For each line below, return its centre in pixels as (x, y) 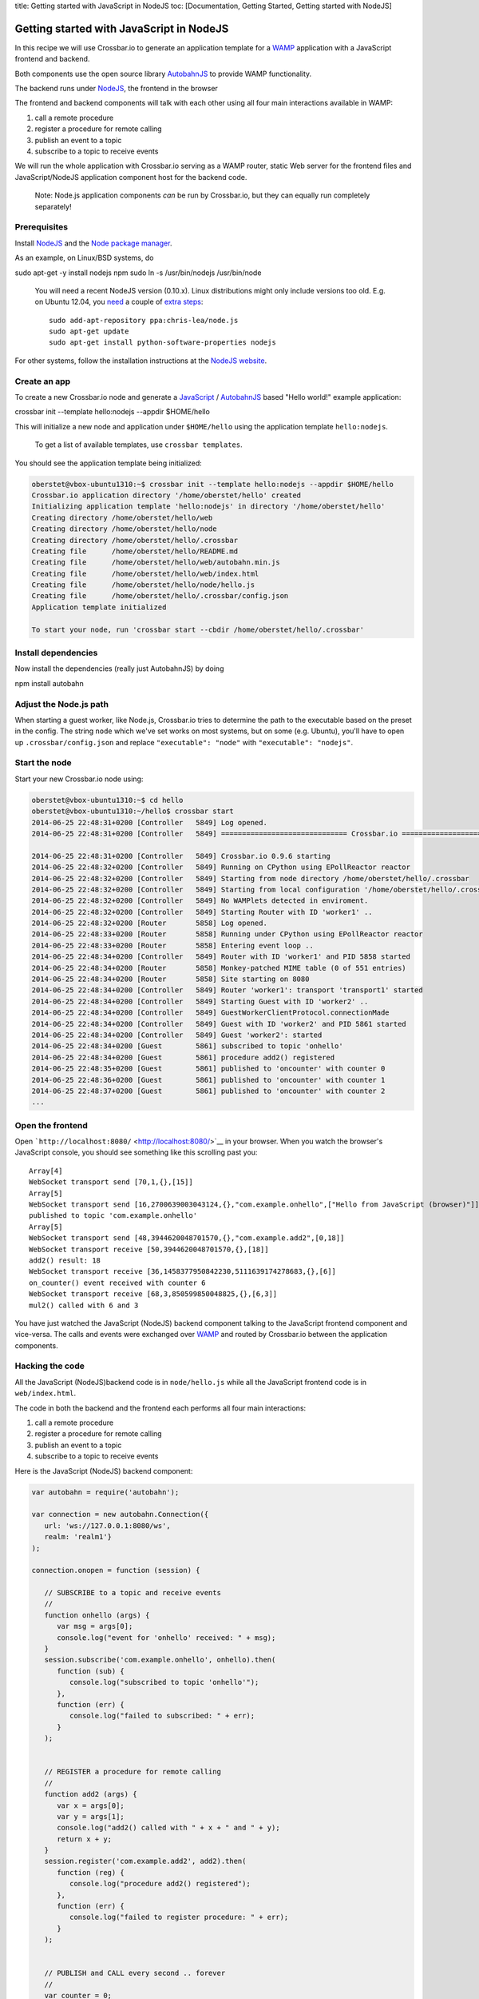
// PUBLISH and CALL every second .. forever (135, 1973)
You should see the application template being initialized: (109, 463)
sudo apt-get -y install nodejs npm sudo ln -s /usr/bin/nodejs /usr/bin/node (138, 273)
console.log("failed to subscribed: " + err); (162, 1716)
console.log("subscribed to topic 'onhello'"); (164, 1682)
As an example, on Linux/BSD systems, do (84, 258)
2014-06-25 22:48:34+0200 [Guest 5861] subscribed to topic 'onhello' (187, 1046)
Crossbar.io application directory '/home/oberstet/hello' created (166, 495)
